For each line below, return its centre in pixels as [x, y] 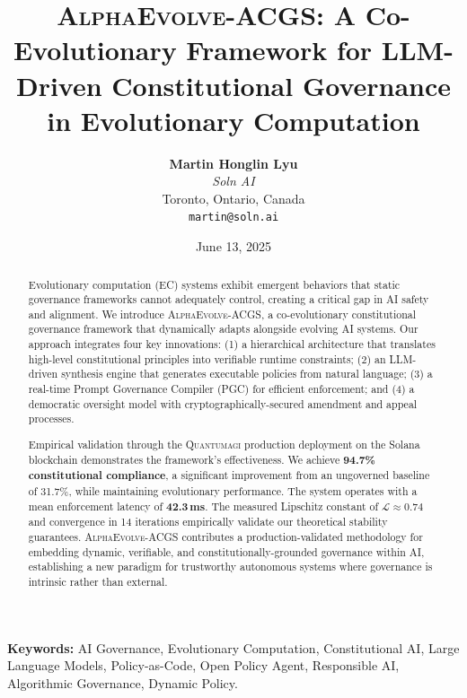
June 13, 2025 [233, 246]
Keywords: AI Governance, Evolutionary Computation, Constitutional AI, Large [233, 647]
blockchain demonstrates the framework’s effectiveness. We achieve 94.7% [202, 459]
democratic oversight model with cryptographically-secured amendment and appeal [223, 403]
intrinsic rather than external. [98, 581]
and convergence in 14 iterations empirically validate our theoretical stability [208, 522]
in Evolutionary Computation [233, 120]
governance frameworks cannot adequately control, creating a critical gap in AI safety [229, 299]
